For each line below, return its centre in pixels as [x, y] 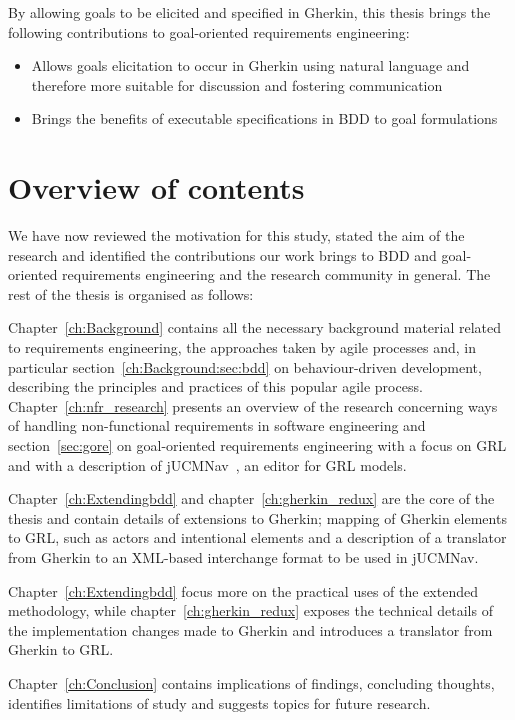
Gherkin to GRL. [61, 649]
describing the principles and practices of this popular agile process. [215, 386]
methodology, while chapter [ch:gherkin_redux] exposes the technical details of [250, 610]
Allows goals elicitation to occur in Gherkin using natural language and [250, 65]
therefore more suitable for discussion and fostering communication [237, 84]
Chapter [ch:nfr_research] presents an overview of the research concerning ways [253, 405]
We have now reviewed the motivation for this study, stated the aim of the [236, 235]
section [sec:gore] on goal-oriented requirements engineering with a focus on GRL [257, 445]
